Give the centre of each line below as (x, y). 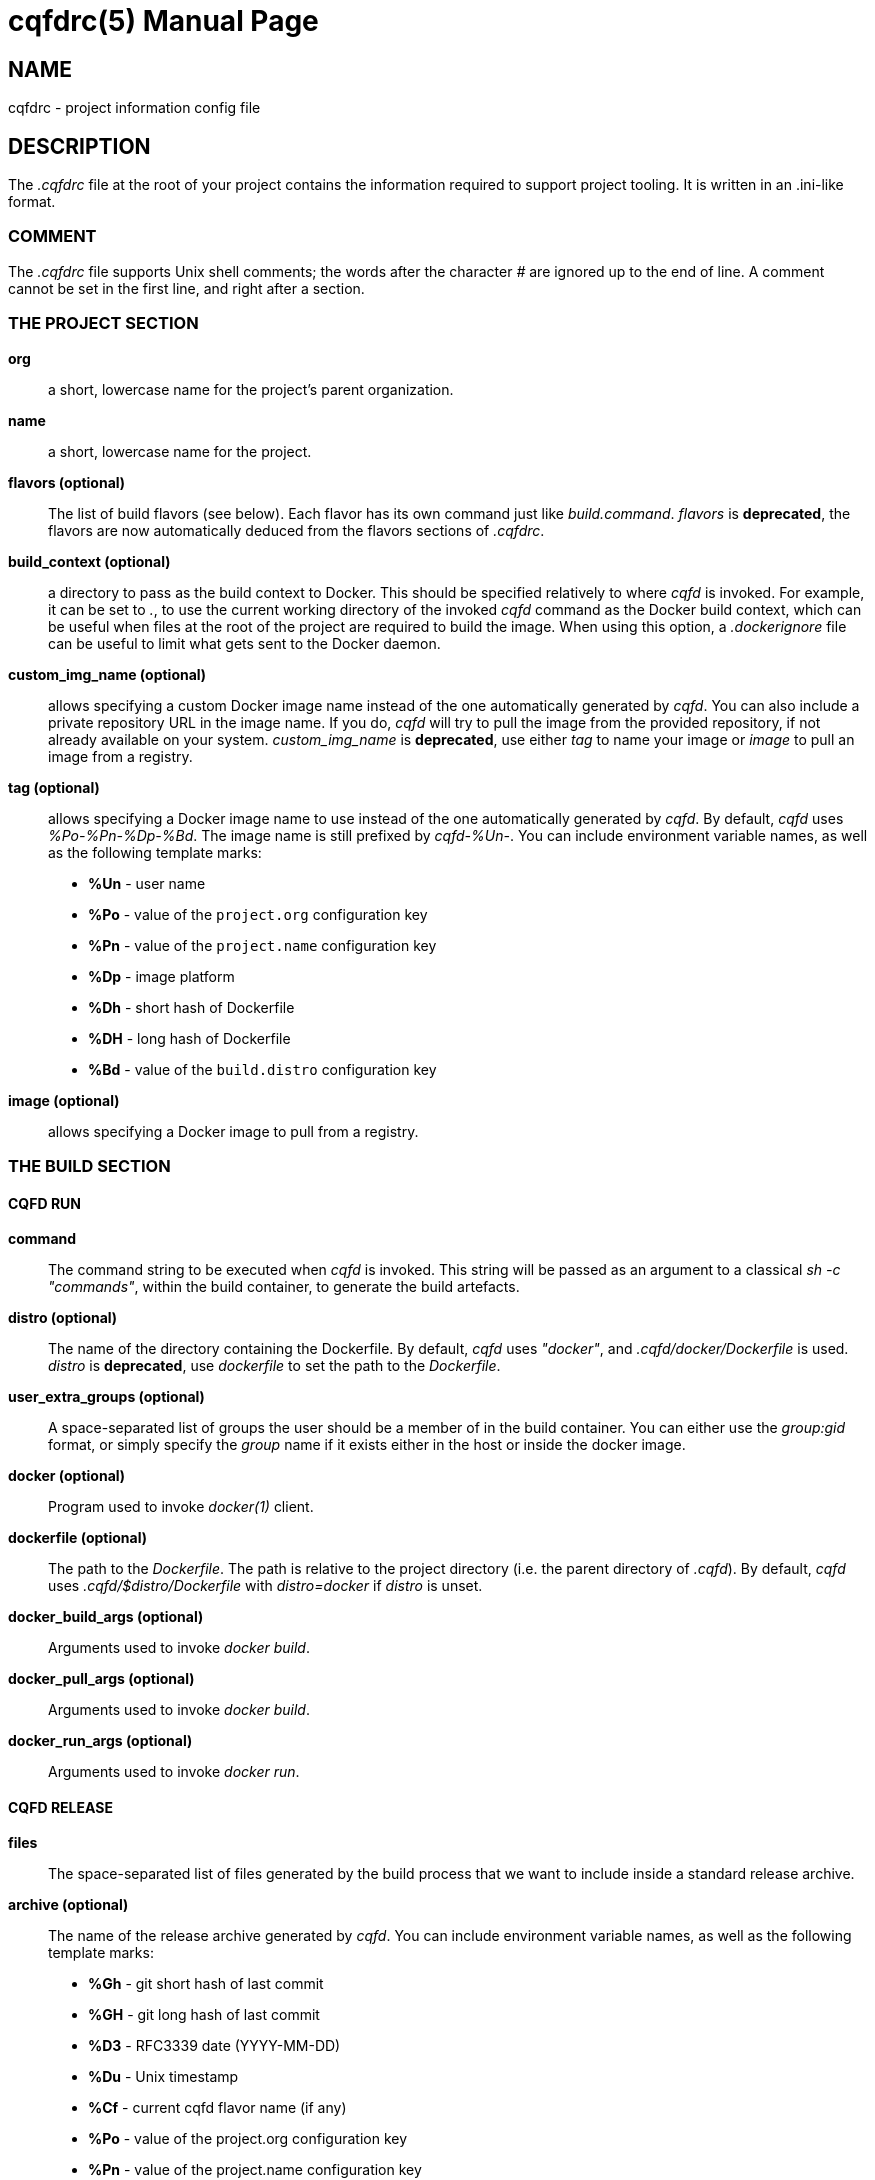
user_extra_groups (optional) (106, 1397)
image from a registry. (120, 756)
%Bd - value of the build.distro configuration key (262, 1069)
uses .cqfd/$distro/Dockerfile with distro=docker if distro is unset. (265, 1586)
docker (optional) (67, 1476)
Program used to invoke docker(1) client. (181, 1507)
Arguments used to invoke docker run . (174, 1772)
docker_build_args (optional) (106, 1617)
